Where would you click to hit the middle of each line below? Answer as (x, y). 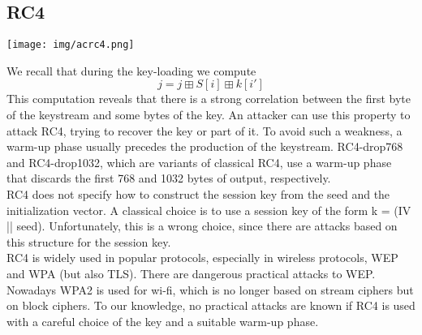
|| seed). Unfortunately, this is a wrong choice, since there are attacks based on (202, 226)
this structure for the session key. (89, 241)
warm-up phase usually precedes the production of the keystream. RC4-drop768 (205, 146)
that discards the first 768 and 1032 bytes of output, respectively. (169, 178)
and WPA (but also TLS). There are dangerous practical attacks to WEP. (191, 273)
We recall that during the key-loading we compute (131, 70)
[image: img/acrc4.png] (71, 45)
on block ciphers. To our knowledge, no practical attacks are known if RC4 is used (211, 305)
